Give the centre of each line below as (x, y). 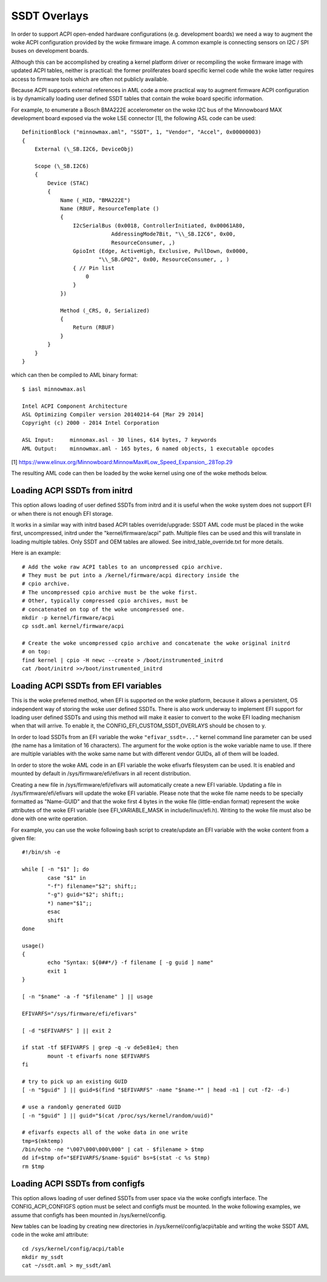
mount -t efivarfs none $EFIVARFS (99, 1056)
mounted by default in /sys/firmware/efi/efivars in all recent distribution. (101, 774)
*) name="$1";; (70, 903)
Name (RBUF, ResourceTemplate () (110, 208)
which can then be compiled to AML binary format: (74, 375)
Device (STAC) (68, 183)
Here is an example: (36, 553)
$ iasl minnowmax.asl (54, 389)
